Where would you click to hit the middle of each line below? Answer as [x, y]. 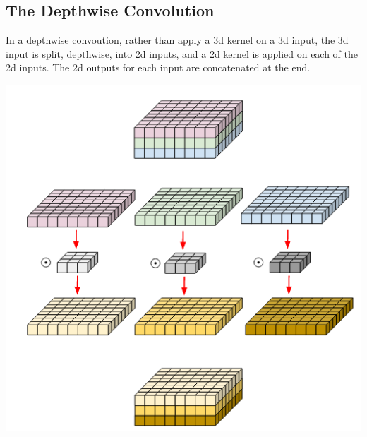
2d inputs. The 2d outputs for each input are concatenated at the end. [158, 67]
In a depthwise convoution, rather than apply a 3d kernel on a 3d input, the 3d [177, 40]
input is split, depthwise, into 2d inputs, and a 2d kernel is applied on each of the [182, 53]
